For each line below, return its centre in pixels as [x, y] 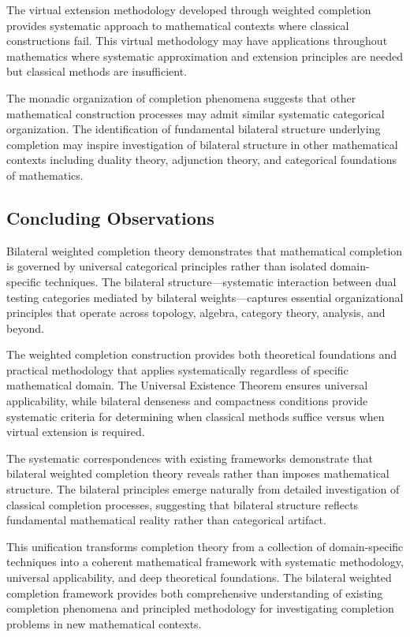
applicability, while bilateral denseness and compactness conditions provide [187, 401]
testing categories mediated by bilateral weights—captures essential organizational [205, 297]
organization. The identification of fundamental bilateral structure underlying [194, 129]
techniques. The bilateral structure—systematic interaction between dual [220, 281]
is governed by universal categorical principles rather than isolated [167, 266]
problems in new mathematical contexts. [104, 623]
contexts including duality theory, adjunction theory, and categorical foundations [202, 160]
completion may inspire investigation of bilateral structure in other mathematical [202, 144]
